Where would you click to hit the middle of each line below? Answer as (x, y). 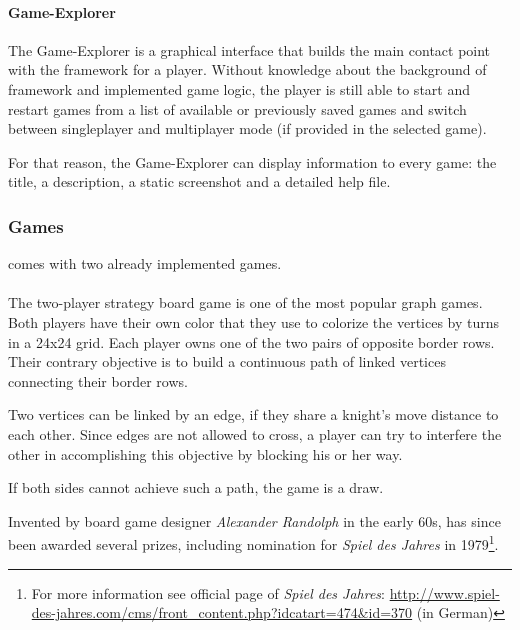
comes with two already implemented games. (145, 263)
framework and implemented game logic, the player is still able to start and (239, 88)
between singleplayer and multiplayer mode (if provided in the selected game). (247, 128)
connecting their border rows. (98, 380)
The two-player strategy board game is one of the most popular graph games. (245, 302)
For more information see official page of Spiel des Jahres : (208, 592)
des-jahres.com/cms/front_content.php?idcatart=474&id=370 (222, 612)
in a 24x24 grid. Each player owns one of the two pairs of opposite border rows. (251, 341)
